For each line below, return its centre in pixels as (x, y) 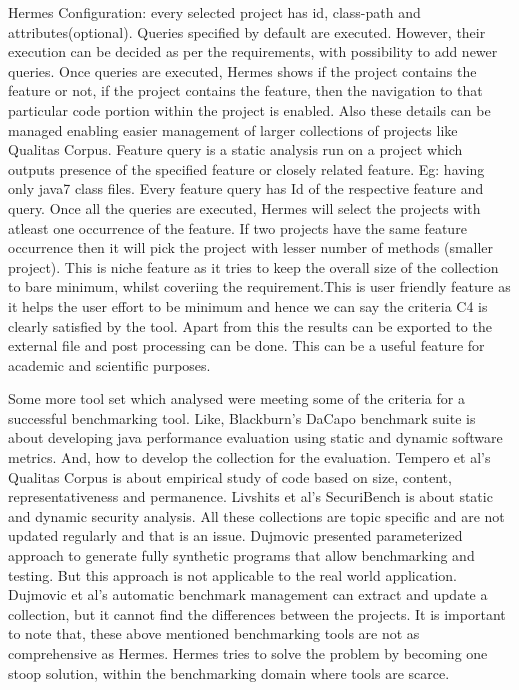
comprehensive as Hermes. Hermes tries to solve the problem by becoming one (248, 653)
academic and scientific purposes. (109, 364)
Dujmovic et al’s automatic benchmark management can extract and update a (248, 594)
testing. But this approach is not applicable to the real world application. (232, 574)
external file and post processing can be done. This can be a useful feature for (246, 345)
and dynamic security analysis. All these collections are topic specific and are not (256, 515)
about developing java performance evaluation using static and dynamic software (255, 437)
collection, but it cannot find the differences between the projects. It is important (257, 613)
